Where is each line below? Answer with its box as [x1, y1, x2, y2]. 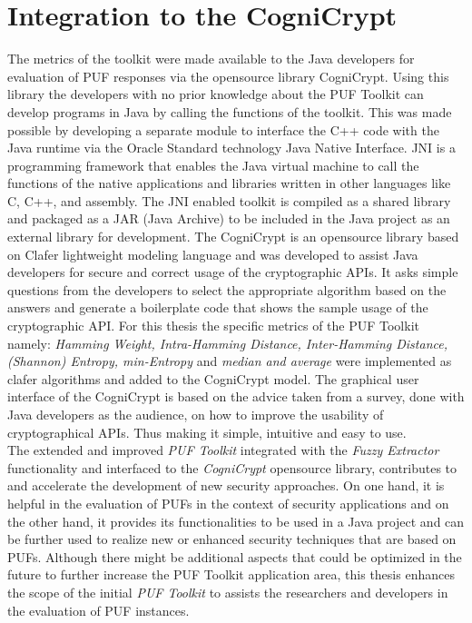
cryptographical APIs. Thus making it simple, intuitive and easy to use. [7, 422, 407, 441]
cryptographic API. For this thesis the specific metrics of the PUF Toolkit [7, 316, 419, 335]
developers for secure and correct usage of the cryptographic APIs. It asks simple [7, 262, 458, 282]
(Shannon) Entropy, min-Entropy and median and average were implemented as [7, 351, 452, 371]
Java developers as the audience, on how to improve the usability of [7, 405, 384, 423]
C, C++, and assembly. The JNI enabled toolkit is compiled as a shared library [7, 191, 451, 210]
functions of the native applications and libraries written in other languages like [7, 173, 451, 193]
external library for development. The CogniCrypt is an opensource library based [7, 227, 459, 246]
